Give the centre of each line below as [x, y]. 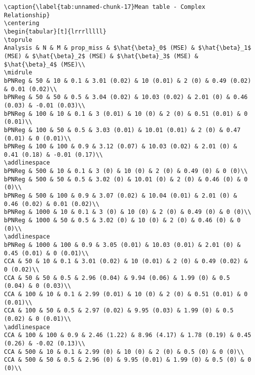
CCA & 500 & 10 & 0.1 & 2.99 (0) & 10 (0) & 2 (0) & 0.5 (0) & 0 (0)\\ [124, 352]
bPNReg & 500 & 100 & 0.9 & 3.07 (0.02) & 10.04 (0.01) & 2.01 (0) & [121, 196]
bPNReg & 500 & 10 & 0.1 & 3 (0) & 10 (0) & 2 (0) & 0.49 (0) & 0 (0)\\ [126, 171]
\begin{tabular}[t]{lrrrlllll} [55, 31]
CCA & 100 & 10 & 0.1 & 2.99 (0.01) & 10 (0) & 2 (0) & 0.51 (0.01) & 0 [126, 294]
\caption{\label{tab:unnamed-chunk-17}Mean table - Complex [105, 7]
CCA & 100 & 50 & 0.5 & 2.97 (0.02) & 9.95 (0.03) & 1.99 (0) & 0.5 [119, 311]
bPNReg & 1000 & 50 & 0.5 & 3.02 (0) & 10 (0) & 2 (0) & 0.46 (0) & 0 [122, 221]
